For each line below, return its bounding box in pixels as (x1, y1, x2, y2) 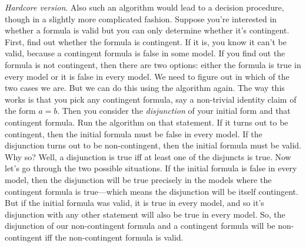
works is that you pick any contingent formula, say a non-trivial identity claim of (5, 93, 297, 105)
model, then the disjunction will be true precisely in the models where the (5, 173, 272, 185)
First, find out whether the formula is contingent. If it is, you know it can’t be (5, 35, 287, 48)
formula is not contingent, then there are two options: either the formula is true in (5, 58, 301, 70)
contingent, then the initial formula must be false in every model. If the (5, 127, 262, 140)
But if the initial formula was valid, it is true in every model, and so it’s (5, 197, 264, 209)
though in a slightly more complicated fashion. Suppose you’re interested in (5, 12, 277, 25)
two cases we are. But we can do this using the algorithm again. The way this (5, 82, 285, 94)
